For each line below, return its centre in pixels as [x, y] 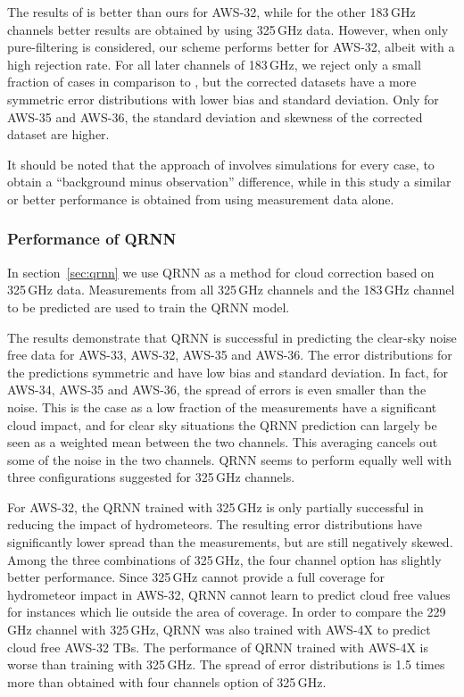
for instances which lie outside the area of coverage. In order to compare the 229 [227, 612]
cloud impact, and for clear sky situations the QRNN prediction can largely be [222, 424]
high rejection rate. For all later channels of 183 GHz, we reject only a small [214, 64]
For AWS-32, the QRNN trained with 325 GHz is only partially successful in [215, 506]
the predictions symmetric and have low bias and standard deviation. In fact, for [228, 372]
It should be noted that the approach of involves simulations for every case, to [221, 164]
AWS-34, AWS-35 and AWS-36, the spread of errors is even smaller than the [217, 390]
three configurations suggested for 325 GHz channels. [151, 477]
